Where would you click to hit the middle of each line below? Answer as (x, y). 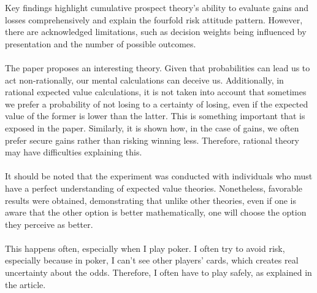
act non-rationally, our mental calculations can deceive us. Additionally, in (144, 80)
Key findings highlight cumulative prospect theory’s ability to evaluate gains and (157, 7)
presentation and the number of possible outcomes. (101, 43)
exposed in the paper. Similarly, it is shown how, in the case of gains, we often (152, 127)
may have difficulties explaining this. (74, 152)
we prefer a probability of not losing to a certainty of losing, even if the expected (157, 104)
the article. (25, 284)
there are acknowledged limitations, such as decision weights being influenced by (156, 32)
